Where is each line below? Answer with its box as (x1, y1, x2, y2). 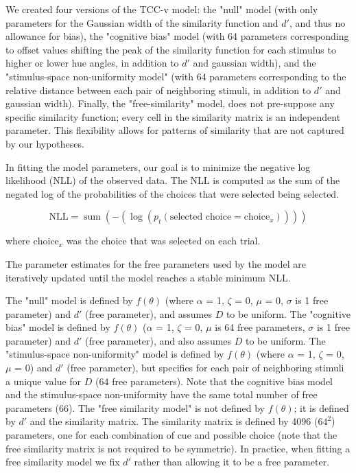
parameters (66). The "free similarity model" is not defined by (5, 400, 265, 415)
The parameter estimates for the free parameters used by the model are (5, 256, 307, 270)
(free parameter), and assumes (84, 306, 212, 321)
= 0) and (14, 360, 53, 375)
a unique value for (5, 373, 82, 388)
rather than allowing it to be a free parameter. (134, 454, 330, 469)
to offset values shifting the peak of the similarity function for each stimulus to (5, 42, 336, 56)
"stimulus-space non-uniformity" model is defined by (5, 347, 224, 361)
